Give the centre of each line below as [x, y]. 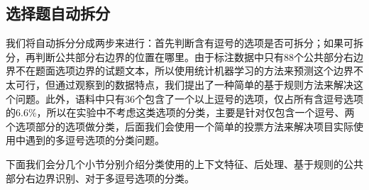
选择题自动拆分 [58, 13]
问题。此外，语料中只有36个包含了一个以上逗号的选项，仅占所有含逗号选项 [189, 98]
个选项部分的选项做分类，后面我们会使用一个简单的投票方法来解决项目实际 [180, 126]
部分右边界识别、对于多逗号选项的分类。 [100, 178]
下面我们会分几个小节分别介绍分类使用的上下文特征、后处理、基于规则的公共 [184, 163]
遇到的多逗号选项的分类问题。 [95, 140]
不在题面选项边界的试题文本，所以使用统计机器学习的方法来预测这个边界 [184, 71]
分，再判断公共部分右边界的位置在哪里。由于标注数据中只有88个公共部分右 [180, 56]
